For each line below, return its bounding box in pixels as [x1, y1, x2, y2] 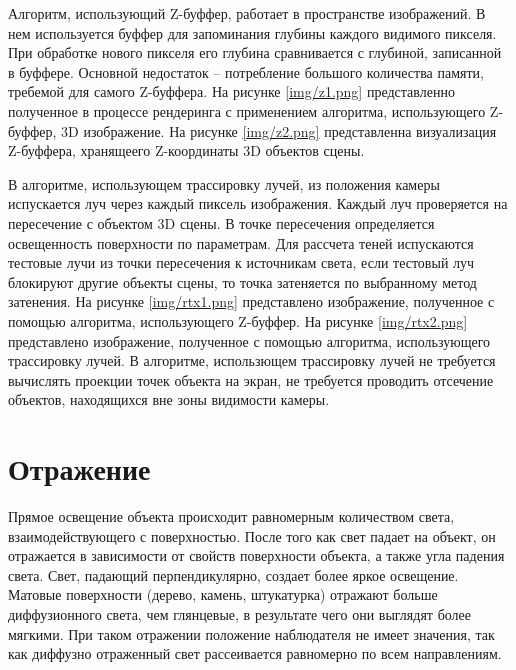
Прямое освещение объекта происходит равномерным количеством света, [8, 506, 455, 526]
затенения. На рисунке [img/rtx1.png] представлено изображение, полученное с [8, 291, 495, 312]
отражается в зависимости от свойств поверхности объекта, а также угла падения [8, 545, 505, 566]
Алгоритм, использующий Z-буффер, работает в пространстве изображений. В [8, 3, 486, 23]
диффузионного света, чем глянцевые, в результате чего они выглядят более [8, 603, 471, 624]
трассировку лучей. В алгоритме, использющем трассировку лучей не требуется [8, 350, 496, 371]
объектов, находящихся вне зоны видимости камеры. [8, 389, 330, 410]
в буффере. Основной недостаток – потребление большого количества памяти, [8, 61, 484, 82]
